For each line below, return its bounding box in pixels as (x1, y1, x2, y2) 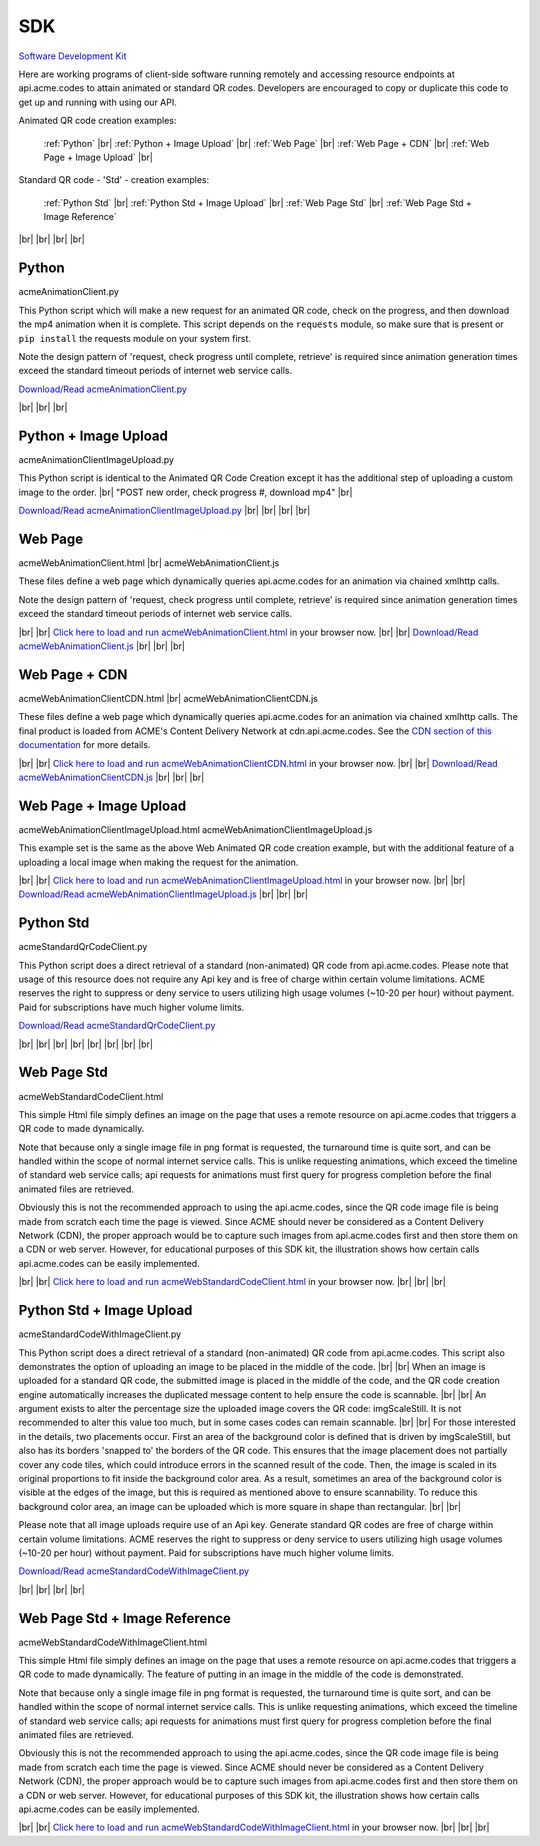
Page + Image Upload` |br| (43, 151, 154, 163)
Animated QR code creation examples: (18, 115, 177, 127)
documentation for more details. (18, 739, 151, 751)
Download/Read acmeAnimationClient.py (18, 383, 187, 395)
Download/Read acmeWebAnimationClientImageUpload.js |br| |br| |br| (18, 888, 309, 900)
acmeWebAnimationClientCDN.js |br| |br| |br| (18, 771, 205, 783)
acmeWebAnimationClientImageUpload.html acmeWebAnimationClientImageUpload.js (18, 823, 373, 835)
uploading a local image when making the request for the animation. (18, 856, 299, 868)
